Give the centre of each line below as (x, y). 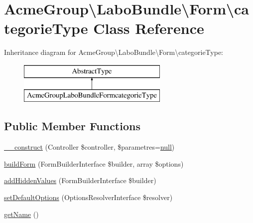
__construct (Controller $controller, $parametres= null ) (89, 147)
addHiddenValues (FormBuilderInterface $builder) (80, 180)
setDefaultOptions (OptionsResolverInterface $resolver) (88, 197)
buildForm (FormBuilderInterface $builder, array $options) (94, 163)
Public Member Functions (72, 126)
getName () (21, 214)
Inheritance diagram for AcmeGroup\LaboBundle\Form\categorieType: (114, 52)
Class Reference (149, 28)
